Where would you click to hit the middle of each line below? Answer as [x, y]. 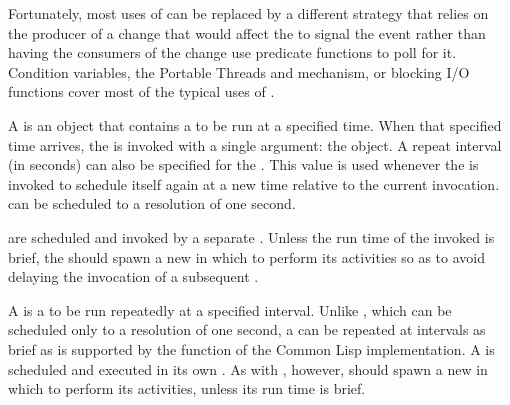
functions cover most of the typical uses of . [141, 91]
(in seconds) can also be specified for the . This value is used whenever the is [243, 164]
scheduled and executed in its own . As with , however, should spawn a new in [248, 368]
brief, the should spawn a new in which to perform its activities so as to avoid [246, 256]
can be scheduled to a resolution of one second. [152, 203]
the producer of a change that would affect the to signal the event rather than [247, 32]
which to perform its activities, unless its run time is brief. [187, 388]
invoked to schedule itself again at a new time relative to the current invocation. [254, 183]
